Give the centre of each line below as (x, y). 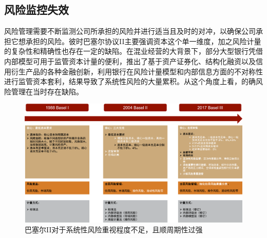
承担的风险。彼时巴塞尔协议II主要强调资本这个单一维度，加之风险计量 (143, 41)
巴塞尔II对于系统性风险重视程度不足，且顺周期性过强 (114, 230)
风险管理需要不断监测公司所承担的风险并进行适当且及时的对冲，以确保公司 (130, 31)
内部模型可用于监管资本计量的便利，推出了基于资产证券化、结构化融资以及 (130, 61)
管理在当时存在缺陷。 (47, 91)
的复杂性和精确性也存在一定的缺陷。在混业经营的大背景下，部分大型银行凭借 (133, 51)
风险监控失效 (36, 9)
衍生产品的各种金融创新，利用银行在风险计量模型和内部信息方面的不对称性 (137, 71)
